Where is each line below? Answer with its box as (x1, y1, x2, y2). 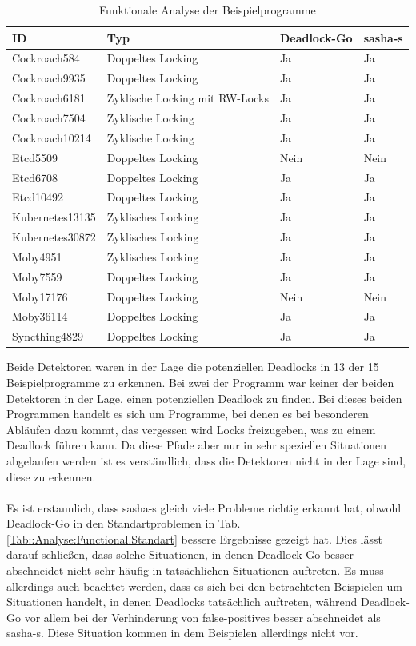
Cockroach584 (12, 50, 80, 66)
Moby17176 (12, 288, 68, 305)
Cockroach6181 (12, 90, 86, 106)
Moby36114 (12, 308, 68, 325)
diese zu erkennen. (6, 468, 96, 484)
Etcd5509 (12, 149, 58, 165)
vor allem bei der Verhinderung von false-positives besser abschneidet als (24, 608, 381, 625)
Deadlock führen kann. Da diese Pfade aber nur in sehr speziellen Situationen (6, 437, 387, 453)
